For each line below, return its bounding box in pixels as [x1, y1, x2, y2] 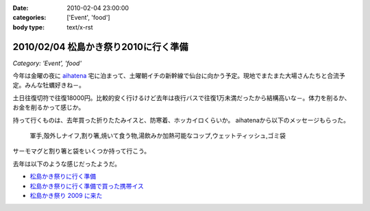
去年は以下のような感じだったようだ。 [12, 160, 121, 168]
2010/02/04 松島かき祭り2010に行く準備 [12, 41, 188, 53]
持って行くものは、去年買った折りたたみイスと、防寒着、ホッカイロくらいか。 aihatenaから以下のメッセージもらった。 [12, 116, 349, 124]
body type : [12, 23, 45, 31]
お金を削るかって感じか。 [12, 103, 85, 112]
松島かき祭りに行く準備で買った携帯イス [29, 182, 144, 190]
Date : [12, 4, 29, 12]
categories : [12, 14, 47, 22]
